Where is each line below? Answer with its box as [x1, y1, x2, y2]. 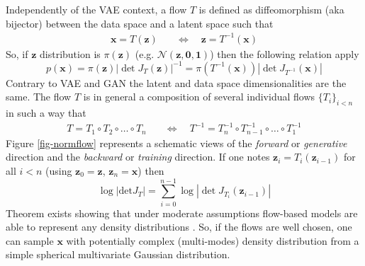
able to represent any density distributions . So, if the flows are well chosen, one [6, 219, 352, 234]
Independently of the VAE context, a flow [6, 2, 187, 16]
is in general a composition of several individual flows [83, 89, 315, 104]
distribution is [40, 46, 101, 61]
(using [45, 163, 72, 178]
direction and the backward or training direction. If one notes [6, 149, 270, 164]
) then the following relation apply [210, 46, 359, 61]
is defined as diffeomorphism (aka [198, 2, 344, 16]
